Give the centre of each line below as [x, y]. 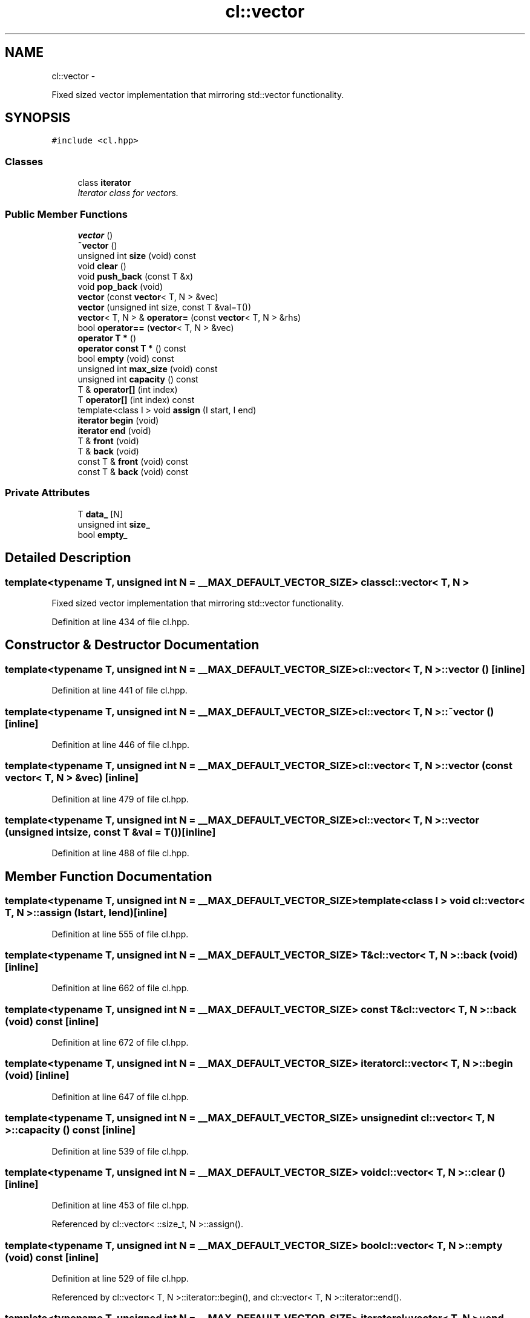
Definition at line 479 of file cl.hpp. [120, 799]
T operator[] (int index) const [136, 399]
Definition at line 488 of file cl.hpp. [120, 853]
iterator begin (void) [118, 420]
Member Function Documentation [109, 876]
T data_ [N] [100, 514]
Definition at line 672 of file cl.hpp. [120, 1043]
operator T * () [107, 338]
